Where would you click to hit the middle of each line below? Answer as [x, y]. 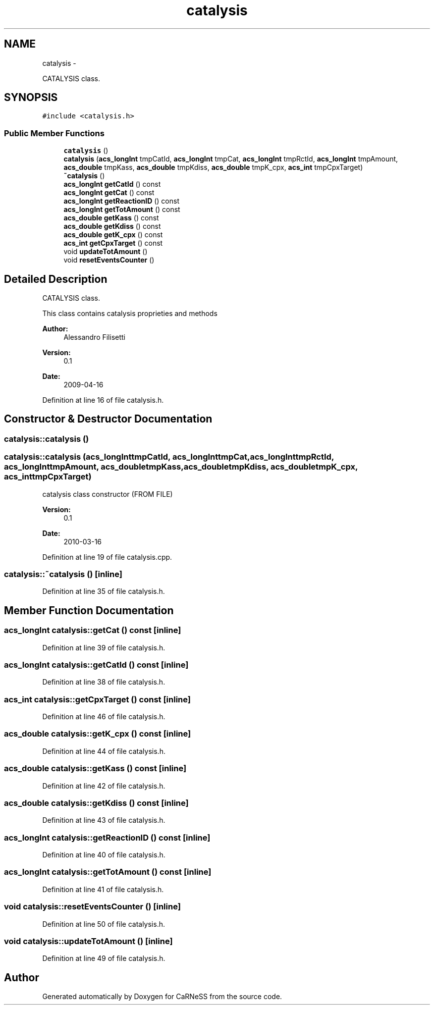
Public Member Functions [54, 133]
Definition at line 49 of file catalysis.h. [104, 958]
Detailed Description [56, 279]
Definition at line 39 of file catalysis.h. [104, 647]
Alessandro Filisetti [94, 337]
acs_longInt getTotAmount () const [122, 210]
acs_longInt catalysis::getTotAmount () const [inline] [108, 872]
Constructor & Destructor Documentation [108, 419]
